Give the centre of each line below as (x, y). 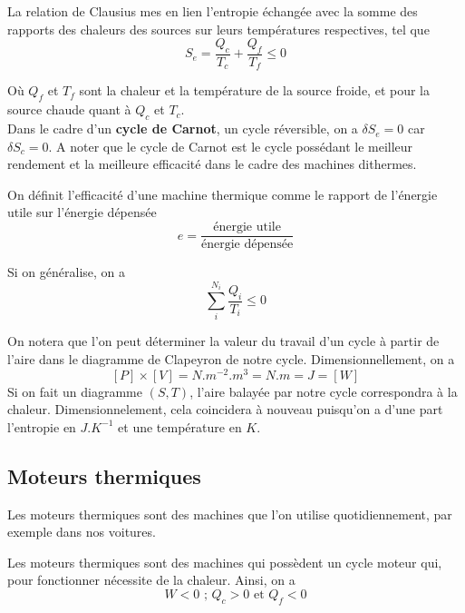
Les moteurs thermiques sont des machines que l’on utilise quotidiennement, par (230, 514)
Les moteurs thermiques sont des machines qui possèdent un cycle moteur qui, (225, 562)
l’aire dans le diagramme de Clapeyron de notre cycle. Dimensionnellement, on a (231, 359)
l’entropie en (42, 426)
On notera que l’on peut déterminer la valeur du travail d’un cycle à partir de (223, 341)
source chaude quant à (69, 109)
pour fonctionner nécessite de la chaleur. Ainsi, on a (151, 580)
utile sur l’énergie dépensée (82, 212)
